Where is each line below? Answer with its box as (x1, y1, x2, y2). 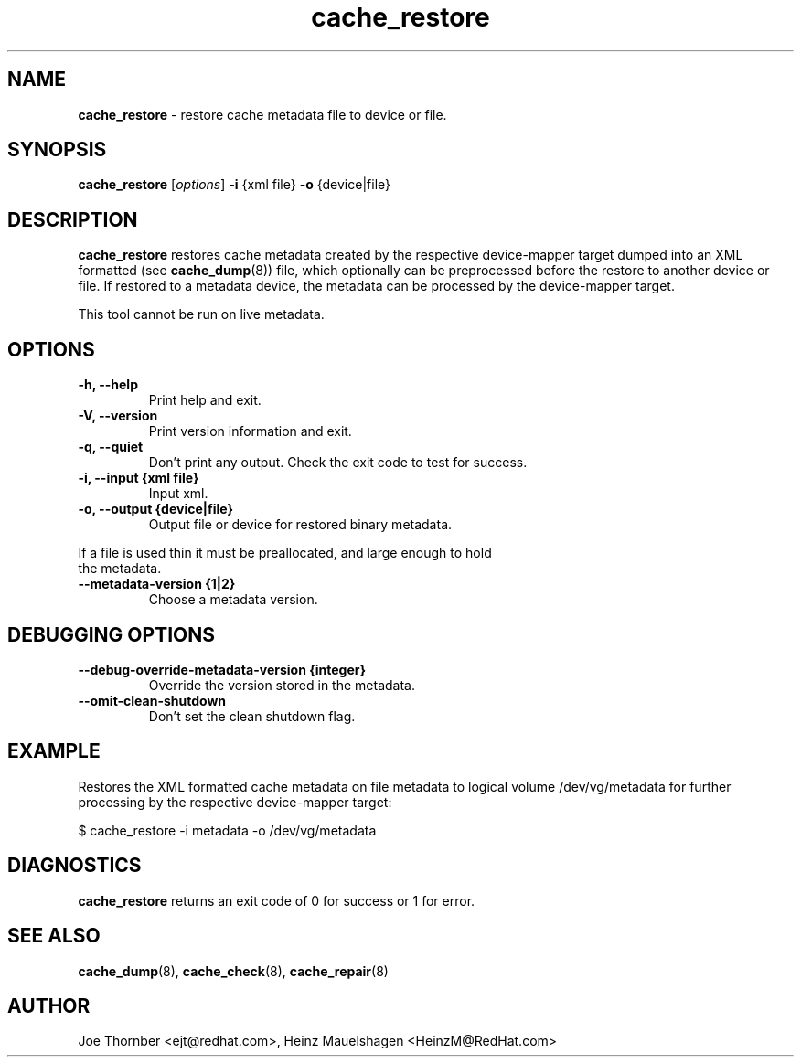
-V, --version (78, 408, 158, 424)
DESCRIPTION (7, 207, 138, 231)
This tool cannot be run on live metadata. (78, 306, 325, 323)
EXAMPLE (7, 739, 101, 763)
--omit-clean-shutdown (78, 692, 227, 708)
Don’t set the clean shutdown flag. (148, 708, 356, 724)
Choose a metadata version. (148, 591, 318, 608)
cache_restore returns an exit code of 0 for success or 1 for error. (78, 892, 475, 909)
